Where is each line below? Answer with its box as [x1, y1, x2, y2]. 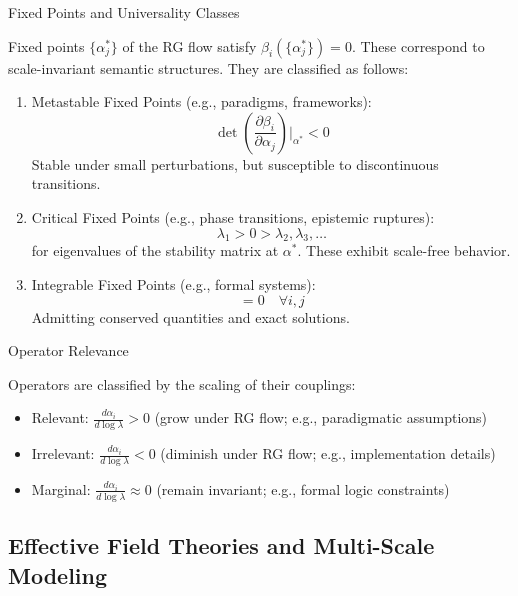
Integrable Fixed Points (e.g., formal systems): [31, 273, 316, 294]
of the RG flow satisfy [122, 35, 257, 56]
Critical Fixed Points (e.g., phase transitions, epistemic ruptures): [31, 206, 435, 227]
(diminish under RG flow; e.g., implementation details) [160, 443, 496, 464]
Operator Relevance [8, 340, 129, 361]
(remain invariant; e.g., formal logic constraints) [156, 478, 450, 499]
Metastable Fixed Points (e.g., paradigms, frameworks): [31, 91, 372, 112]
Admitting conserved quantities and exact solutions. [31, 306, 350, 327]
